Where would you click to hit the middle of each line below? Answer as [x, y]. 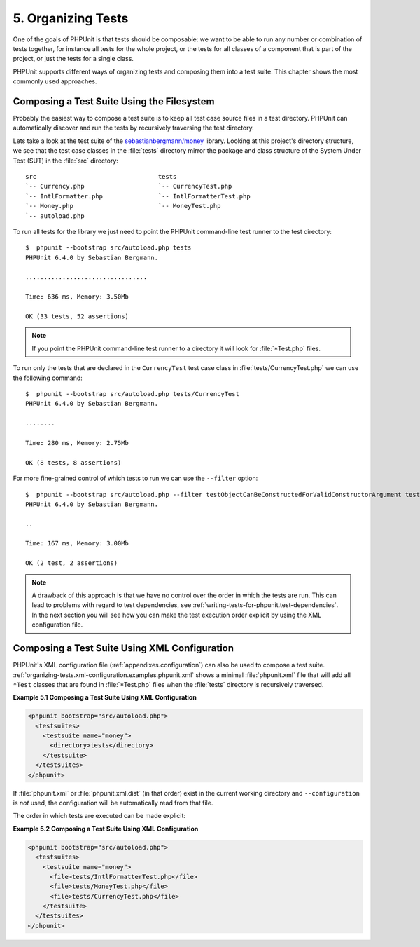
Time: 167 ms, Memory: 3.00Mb [77, 544]
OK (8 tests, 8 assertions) [73, 462]
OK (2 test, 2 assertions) [72, 563]
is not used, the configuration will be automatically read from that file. [113, 803]
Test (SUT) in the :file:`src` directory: [66, 161]
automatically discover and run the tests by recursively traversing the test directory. [134, 128]
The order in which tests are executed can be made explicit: [99, 816]
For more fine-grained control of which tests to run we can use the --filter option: [135, 478]
